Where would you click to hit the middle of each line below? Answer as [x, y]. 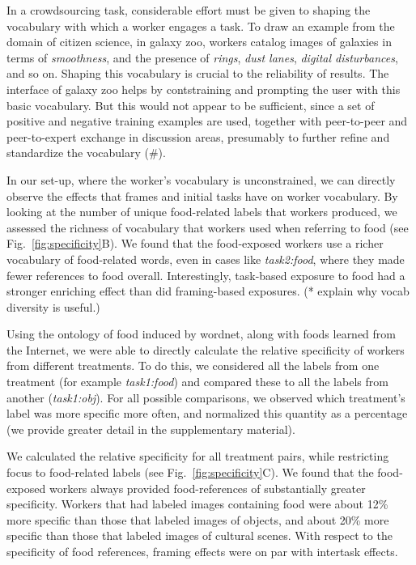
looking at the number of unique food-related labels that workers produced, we [202, 212]
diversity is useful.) [53, 306]
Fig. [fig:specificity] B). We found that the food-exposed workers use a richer [195, 243]
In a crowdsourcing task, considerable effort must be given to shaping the [189, 10]
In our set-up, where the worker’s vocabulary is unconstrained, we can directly [201, 179]
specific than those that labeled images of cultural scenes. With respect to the [200, 535]
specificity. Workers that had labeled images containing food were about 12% [197, 504]
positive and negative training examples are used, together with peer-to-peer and [207, 121]
